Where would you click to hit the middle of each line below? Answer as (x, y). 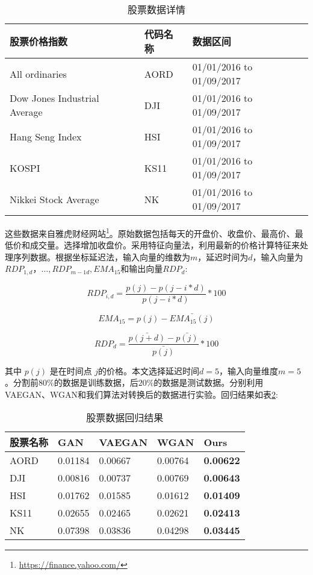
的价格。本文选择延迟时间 (149, 370)
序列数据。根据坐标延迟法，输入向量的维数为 (101, 256)
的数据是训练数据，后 (96, 382)
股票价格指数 (39, 41)
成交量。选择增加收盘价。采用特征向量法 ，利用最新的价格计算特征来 (165, 245)
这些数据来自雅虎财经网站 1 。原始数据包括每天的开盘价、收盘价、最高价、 (150, 232)
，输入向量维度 (249, 370)
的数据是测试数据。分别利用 (209, 382)
